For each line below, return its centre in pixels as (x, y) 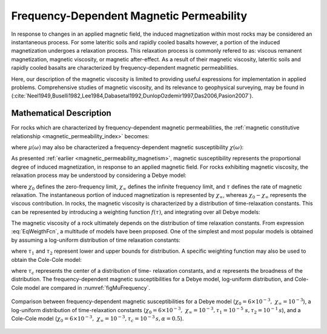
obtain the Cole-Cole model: (46, 259)
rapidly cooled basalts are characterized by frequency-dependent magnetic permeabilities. (125, 68)
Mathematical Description (61, 113)
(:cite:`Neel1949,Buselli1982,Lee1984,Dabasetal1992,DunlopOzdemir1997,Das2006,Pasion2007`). (132, 96)
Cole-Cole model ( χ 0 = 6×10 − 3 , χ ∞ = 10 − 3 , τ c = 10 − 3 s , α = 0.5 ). (97, 319)
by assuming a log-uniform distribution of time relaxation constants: (96, 240)
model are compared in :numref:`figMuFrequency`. (88, 287)
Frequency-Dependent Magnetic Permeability (129, 16)
